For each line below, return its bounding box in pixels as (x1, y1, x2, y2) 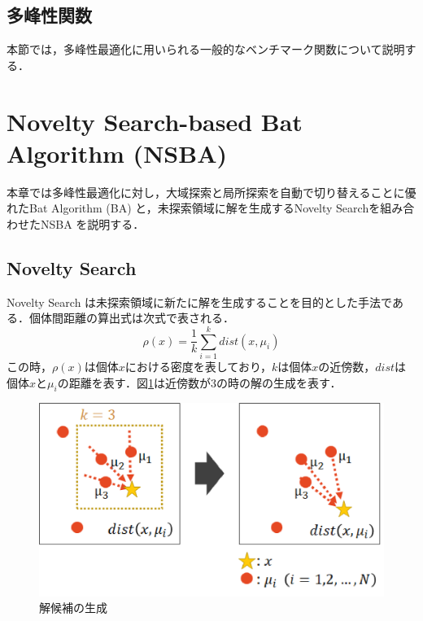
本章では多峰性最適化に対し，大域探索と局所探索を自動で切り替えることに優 (7, 183, 416, 200)
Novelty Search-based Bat (7, 104, 303, 138)
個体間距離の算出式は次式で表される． (28, 309, 234, 326)
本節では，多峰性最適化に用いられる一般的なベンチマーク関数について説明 (7, 41, 405, 58)
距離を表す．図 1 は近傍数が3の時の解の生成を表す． (68, 374, 342, 391)
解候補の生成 (39, 599, 107, 616)
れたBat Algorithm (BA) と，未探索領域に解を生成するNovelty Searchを (7, 199, 381, 216)
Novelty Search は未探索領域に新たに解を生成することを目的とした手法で (7, 293, 392, 310)
